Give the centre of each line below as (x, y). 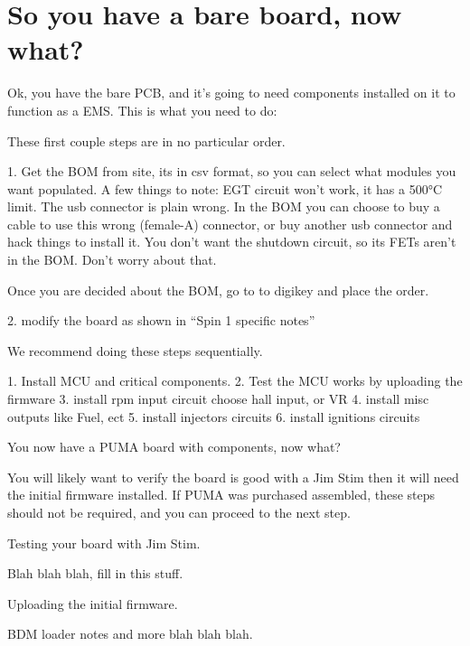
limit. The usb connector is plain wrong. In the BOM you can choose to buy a (224, 206)
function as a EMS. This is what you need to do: (142, 110)
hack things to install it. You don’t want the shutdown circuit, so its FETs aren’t (232, 242)
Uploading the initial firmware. (93, 603)
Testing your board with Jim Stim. (104, 543)
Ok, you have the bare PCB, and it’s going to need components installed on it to (231, 93)
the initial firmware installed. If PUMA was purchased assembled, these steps (221, 495)
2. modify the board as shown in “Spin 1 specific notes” (161, 320)
